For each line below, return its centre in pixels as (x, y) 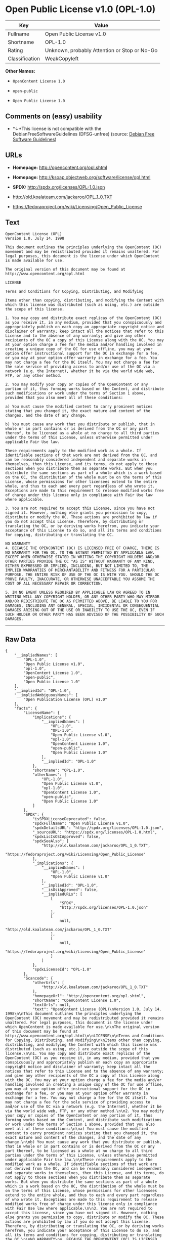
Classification (24, 58)
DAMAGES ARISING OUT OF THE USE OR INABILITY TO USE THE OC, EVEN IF (80, 610)
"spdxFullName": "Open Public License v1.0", (81, 824)
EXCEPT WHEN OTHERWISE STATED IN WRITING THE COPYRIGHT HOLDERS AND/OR (82, 557)
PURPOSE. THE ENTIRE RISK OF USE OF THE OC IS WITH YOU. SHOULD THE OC (82, 575)
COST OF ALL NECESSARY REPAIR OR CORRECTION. (54, 584)
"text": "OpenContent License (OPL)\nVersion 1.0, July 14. (97, 1009)
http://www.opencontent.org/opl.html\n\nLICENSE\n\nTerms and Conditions (85, 1036)
